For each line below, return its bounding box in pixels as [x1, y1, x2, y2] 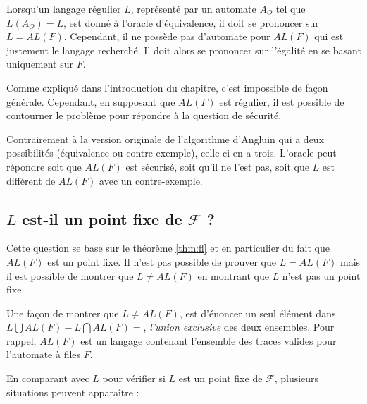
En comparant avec [6, 371, 89, 386]
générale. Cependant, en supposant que [6, 94, 175, 109]
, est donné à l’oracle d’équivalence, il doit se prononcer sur [63, 15, 319, 30]
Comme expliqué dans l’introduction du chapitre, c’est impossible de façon [6, 80, 328, 94]
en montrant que [197, 268, 269, 283]
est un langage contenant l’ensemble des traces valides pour [80, 333, 337, 348]
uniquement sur [6, 56, 74, 71]
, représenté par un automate [130, 1, 256, 16]
